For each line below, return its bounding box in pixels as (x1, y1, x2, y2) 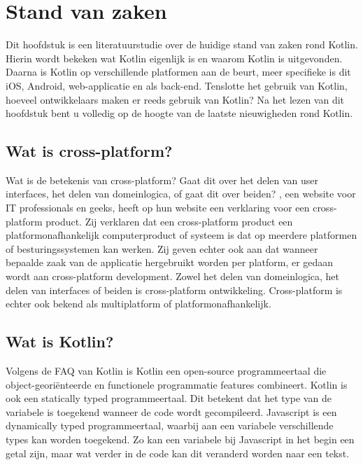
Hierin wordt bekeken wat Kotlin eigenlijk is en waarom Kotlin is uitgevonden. (6, 50, 343, 65)
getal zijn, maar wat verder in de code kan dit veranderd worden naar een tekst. (6, 445, 350, 460)
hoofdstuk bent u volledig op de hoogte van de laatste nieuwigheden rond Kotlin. (6, 106, 353, 120)
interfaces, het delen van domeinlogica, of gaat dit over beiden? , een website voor (6, 186, 356, 201)
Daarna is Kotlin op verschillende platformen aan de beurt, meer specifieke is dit (6, 64, 351, 79)
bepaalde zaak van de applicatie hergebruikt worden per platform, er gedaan (6, 255, 334, 270)
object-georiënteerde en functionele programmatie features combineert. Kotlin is (6, 377, 348, 391)
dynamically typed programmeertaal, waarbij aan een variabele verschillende (6, 418, 334, 433)
